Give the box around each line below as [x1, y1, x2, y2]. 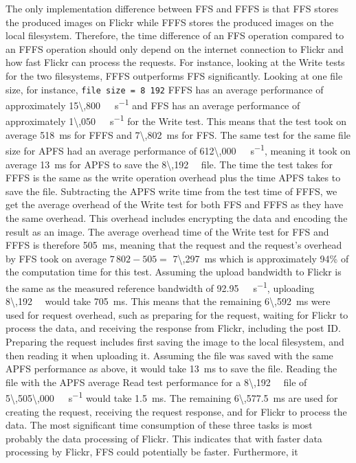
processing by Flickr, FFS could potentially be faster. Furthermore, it [5, 444, 298, 459]
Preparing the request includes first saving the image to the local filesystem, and [5, 334, 344, 348]
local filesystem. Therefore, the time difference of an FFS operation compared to [5, 28, 344, 43]
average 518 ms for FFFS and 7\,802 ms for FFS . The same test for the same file [5, 127, 351, 142]
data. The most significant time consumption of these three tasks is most [5, 418, 313, 432]
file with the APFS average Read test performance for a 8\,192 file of [5, 374, 307, 389]
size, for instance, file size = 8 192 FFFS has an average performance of [5, 82, 324, 96]
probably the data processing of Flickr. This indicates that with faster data [5, 431, 322, 445]
